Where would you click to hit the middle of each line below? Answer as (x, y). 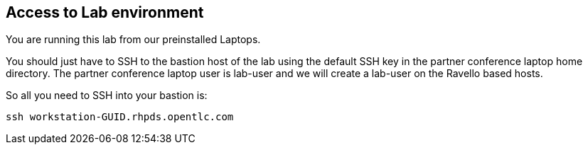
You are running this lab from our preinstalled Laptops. (133, 40)
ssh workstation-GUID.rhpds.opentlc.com (120, 117)
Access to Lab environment (105, 12)
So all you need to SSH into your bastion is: (107, 96)
